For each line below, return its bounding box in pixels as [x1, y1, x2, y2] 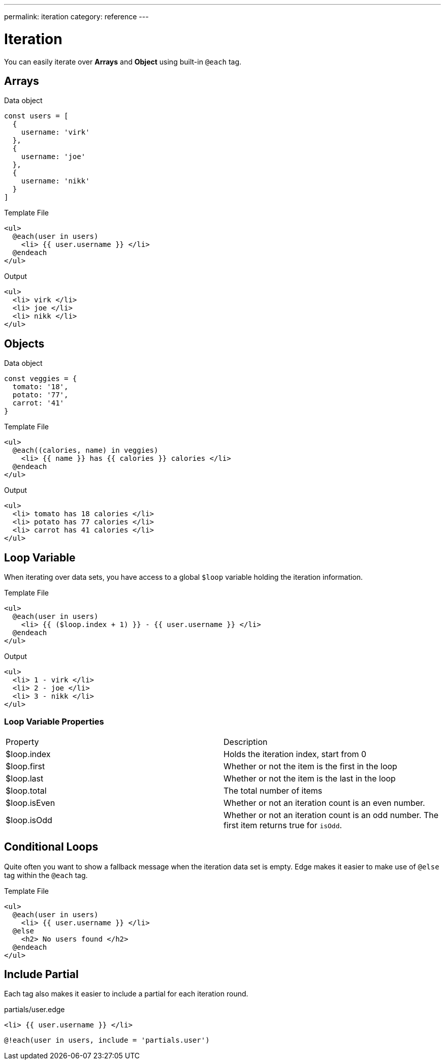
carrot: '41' [12, 399, 65, 408]
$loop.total [6, 785, 47, 796]
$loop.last [6, 773, 44, 784]
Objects [4, 337, 45, 350]
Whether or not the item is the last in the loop [224, 773, 396, 784]
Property [6, 736, 39, 747]
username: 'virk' [21, 128, 90, 137]
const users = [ [4, 112, 69, 120]
